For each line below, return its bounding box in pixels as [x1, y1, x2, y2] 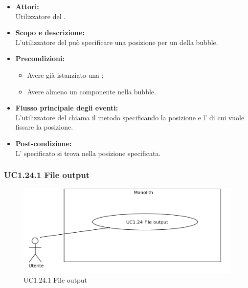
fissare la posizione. [15, 122, 73, 132]
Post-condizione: [15, 138, 72, 148]
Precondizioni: [15, 53, 65, 64]
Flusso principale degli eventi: [15, 103, 118, 113]
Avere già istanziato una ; [27, 69, 104, 80]
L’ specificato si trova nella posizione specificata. [15, 148, 161, 158]
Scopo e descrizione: [15, 27, 85, 38]
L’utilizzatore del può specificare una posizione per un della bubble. [15, 37, 218, 47]
